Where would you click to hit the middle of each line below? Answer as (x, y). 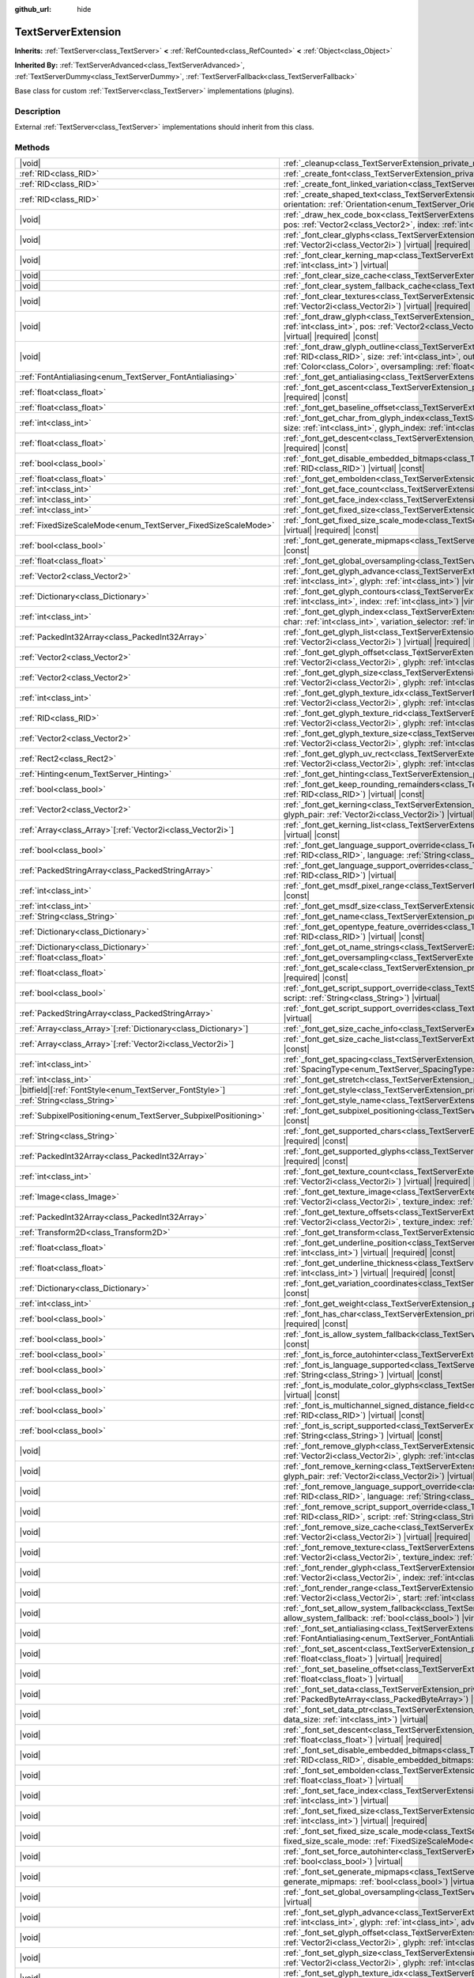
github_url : (33, 9)
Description (38, 111)
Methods (32, 147)
